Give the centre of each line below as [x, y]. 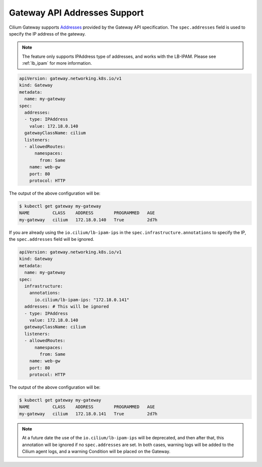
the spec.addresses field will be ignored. [52, 239]
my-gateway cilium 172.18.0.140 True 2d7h [88, 220]
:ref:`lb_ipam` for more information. [57, 63]
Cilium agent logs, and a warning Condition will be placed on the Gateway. [96, 451]
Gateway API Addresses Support [76, 13]
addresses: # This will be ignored [67, 307]
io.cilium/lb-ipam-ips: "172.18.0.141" [82, 300]
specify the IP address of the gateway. [47, 34]
